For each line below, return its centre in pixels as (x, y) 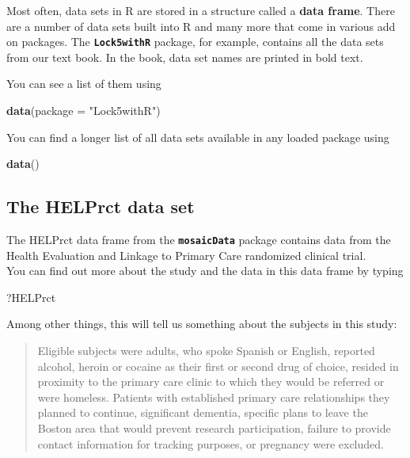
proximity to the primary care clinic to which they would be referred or (211, 382)
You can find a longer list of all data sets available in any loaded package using (198, 137)
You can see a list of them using (84, 84)
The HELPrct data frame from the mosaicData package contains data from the (199, 240)
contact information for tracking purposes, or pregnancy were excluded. (211, 443)
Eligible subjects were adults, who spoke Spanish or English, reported (206, 351)
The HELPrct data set (101, 206)
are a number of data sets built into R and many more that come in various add (201, 26)
